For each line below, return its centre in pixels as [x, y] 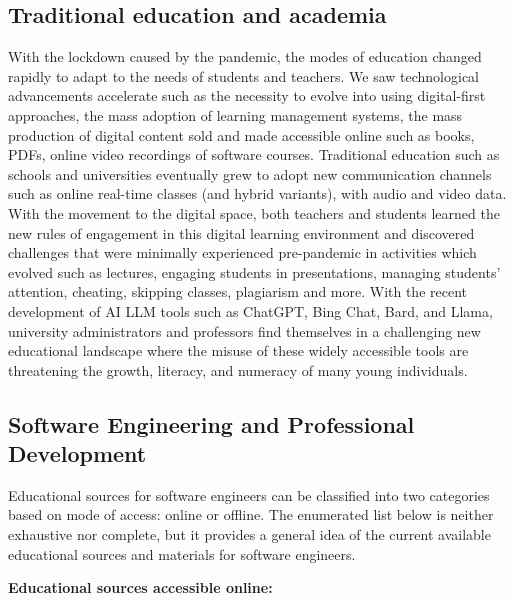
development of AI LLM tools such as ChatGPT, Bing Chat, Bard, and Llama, [250, 310]
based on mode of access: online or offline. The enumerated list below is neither [251, 514]
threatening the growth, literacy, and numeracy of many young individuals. [238, 369]
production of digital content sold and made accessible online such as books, [241, 134]
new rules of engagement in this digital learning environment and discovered [241, 232]
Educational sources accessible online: [140, 587]
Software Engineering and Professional [211, 423]
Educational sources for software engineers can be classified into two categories [249, 494]
